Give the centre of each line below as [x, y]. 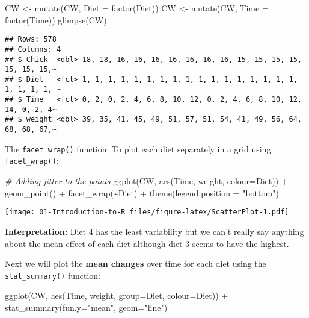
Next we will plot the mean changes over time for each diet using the [136, 263]
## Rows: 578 [31, 39]
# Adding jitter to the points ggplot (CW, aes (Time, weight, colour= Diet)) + [146, 181]
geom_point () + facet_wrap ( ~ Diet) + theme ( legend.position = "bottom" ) [142, 192]
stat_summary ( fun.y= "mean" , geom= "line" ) [86, 307]
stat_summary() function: [53, 275]
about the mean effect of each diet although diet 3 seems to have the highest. [147, 243]
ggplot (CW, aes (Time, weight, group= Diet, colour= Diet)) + [117, 295]
